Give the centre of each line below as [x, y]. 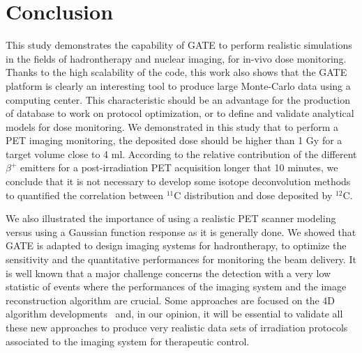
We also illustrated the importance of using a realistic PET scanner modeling [171, 218]
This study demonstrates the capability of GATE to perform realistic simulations [179, 45]
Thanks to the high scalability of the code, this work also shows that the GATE [176, 72]
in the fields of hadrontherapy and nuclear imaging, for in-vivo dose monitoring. [176, 58]
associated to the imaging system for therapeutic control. [128, 341]
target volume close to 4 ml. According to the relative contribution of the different [181, 154]
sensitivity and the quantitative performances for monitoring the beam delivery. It [181, 259]
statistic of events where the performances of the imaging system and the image [176, 287]
